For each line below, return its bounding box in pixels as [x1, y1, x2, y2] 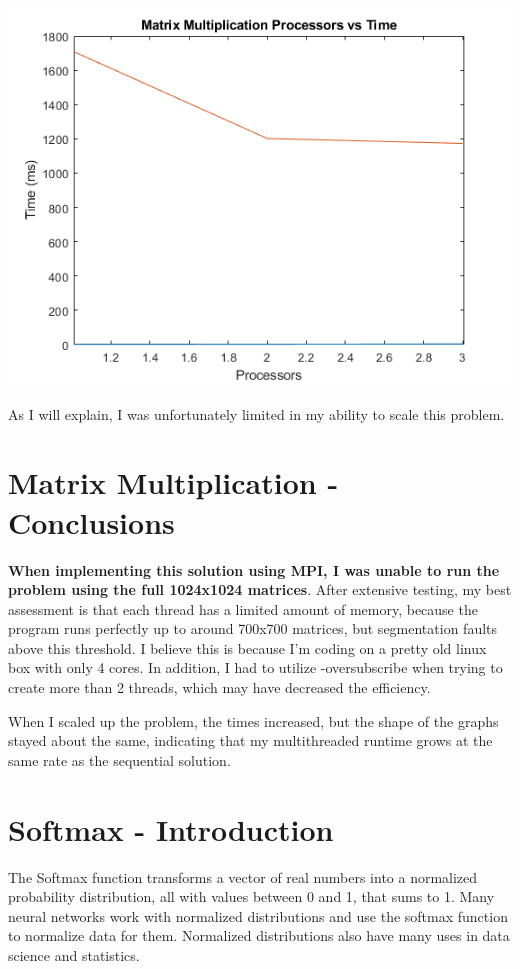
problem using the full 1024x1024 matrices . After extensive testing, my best [8, 579, 512, 600]
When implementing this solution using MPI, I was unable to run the [8, 559, 500, 580]
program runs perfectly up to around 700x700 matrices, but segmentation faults [8, 618, 498, 639]
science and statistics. [8, 944, 140, 965]
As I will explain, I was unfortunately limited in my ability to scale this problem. [8, 403, 505, 424]
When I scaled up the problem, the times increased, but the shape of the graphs [8, 710, 499, 731]
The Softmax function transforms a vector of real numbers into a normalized [8, 866, 478, 887]
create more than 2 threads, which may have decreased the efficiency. [8, 677, 431, 698]
